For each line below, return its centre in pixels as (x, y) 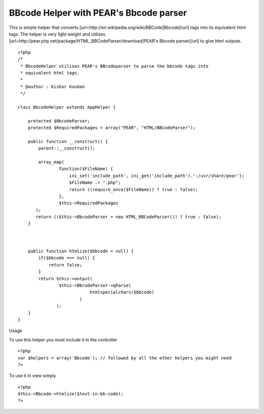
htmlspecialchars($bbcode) (122, 292)
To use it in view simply (33, 376)
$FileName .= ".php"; (95, 183)
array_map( (51, 162)
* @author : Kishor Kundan (53, 86)
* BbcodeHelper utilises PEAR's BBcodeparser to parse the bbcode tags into (114, 66)
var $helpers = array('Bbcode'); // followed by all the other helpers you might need (125, 358)
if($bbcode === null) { (67, 258)
